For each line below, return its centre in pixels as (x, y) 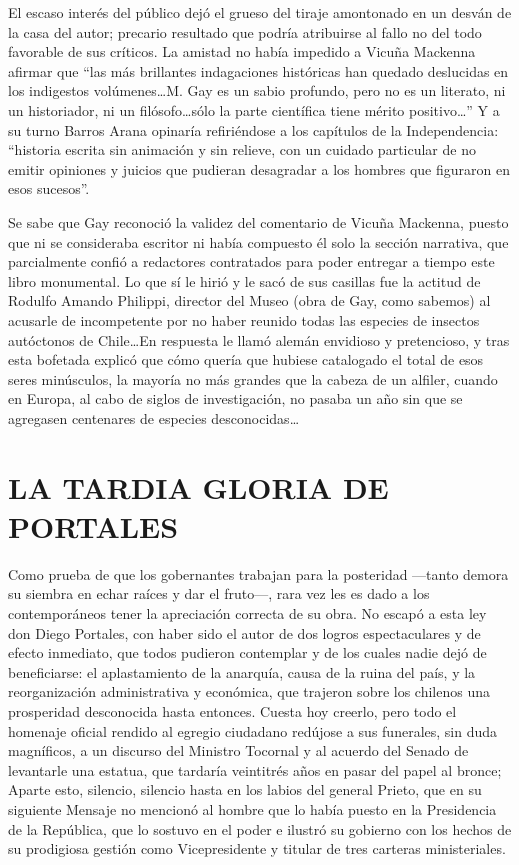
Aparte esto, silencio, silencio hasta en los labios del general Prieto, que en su (245, 789)
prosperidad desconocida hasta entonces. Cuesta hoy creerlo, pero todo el (232, 710)
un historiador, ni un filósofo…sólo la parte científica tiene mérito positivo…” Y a (254, 109)
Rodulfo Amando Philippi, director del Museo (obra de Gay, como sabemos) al (249, 300)
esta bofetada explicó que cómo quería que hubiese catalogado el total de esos (246, 359)
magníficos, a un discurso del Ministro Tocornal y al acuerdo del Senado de (238, 750)
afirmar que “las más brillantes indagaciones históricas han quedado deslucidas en (258, 70)
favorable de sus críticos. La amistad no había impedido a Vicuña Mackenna (242, 51)
